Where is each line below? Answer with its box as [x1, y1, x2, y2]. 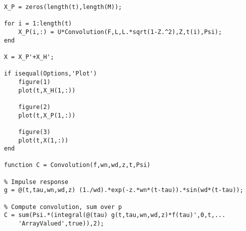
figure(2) [18, 103, 51, 110]
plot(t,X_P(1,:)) [18, 111, 76, 119]
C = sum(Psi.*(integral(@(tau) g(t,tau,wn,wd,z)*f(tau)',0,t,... [4, 211, 226, 219]
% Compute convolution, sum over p [4, 203, 122, 210]
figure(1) [18, 78, 51, 85]
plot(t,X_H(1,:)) [18, 86, 76, 94]
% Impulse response [4, 178, 68, 185]
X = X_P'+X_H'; [4, 53, 54, 60]
